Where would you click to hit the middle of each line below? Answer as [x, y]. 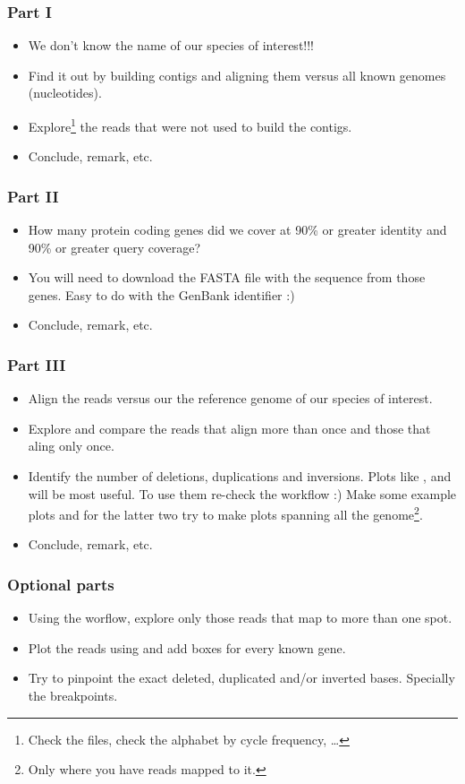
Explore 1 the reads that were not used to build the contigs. [190, 125]
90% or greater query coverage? [114, 247]
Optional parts [61, 584]
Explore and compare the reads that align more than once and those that [229, 428]
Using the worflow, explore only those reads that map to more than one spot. [240, 618]
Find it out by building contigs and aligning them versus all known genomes [237, 75]
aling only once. [71, 446]
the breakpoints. [73, 696]
